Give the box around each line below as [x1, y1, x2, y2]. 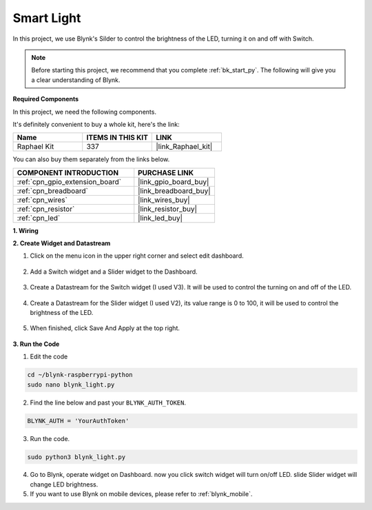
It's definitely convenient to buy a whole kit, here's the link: [12, 120, 180, 128]
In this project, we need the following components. [12, 108, 156, 116]
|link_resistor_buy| [138, 204, 198, 214]
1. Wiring [12, 226, 39, 234]
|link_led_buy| [138, 213, 183, 223]
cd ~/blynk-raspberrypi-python [27, 371, 134, 379]
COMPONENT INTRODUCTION [17, 167, 119, 177]
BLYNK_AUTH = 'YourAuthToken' [27, 417, 130, 425]
